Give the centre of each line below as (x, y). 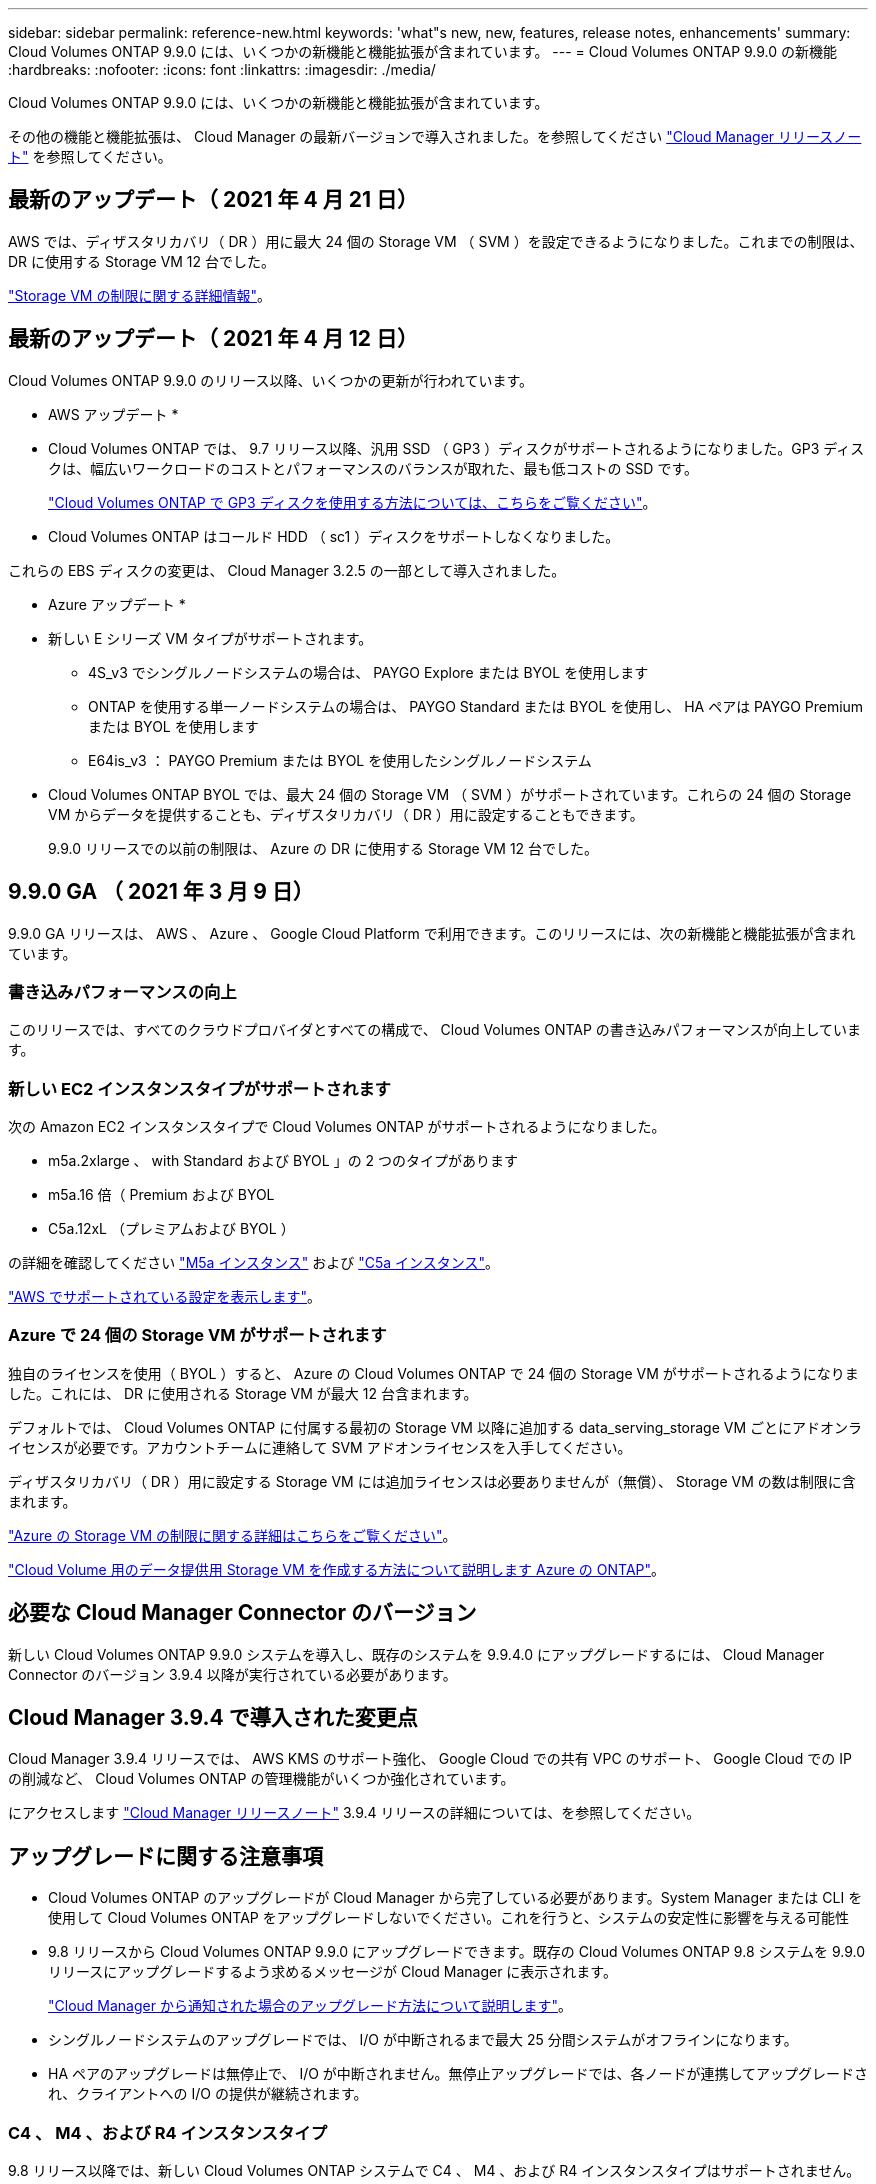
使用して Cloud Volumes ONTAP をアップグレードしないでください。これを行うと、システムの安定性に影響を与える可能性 (448, 1918)
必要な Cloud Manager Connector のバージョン (242, 1613)
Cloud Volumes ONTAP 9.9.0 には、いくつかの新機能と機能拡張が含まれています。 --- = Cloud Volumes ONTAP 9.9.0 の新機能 (423, 51)
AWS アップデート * (113, 414)
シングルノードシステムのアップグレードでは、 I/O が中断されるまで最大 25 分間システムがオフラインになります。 (423, 2040)
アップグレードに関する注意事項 (165, 1856)
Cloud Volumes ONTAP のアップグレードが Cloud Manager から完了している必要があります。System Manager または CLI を (455, 1898)
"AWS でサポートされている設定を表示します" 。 (165, 1297)
